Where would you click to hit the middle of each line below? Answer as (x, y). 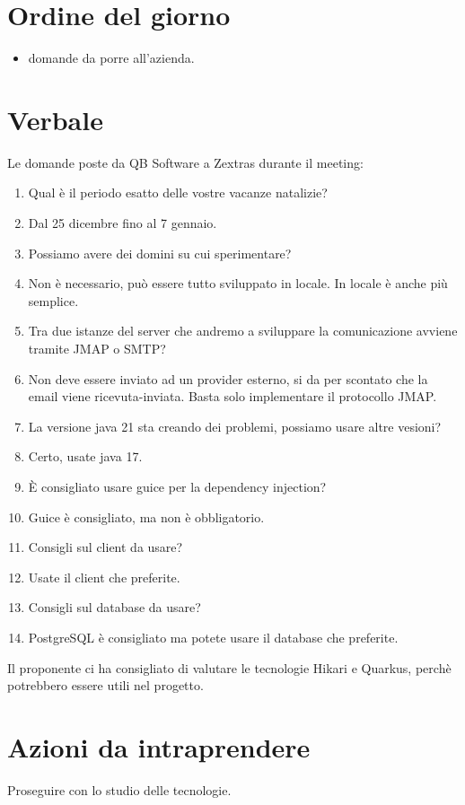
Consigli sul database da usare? (114, 607)
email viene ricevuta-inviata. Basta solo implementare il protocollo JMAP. (232, 396)
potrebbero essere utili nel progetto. (105, 685)
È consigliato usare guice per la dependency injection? (177, 486)
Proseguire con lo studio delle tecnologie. (119, 789)
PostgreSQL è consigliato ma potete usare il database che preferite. (213, 637)
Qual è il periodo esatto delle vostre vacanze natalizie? (178, 192)
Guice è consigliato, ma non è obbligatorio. (146, 516)
